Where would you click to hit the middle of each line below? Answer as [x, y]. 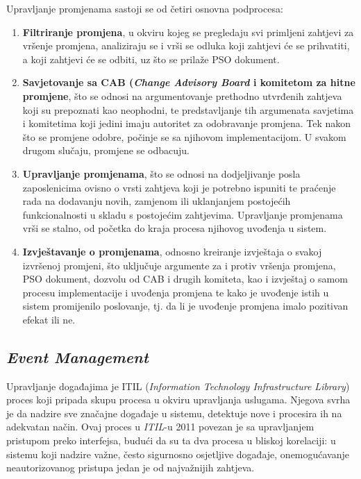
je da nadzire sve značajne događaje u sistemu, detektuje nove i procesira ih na [174, 413]
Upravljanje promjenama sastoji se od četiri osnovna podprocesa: [145, 8]
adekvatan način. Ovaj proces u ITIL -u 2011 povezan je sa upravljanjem [160, 427]
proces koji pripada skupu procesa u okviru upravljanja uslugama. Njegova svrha [178, 400]
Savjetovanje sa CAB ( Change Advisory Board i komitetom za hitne [189, 82]
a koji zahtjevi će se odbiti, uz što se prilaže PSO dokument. [151, 59]
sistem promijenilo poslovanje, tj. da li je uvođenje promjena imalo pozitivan [185, 306]
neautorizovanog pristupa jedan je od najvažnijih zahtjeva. [131, 468]
